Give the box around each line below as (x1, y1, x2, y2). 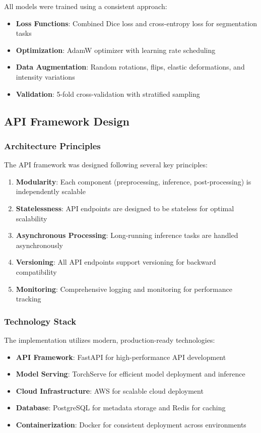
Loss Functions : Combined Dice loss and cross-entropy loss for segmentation (16, 18, 257, 28)
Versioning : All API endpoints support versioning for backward (16, 257, 216, 267)
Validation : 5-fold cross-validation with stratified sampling (16, 88, 200, 99)
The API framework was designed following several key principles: (4, 159, 208, 170)
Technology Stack (4, 315, 77, 327)
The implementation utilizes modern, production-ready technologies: (4, 334, 215, 345)
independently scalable (16, 186, 86, 197)
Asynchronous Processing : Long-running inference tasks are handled (16, 230, 238, 240)
